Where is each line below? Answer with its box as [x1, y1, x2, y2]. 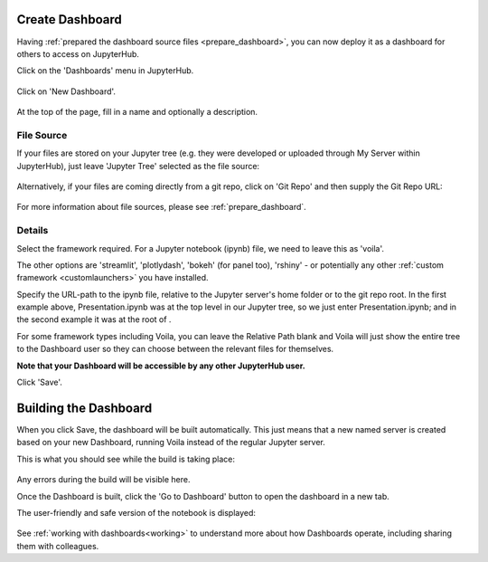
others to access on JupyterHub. [16, 48, 140, 59]
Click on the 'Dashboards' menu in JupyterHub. [16, 65, 194, 76]
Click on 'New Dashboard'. [16, 86, 117, 97]
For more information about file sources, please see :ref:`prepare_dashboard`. [16, 202, 306, 213]
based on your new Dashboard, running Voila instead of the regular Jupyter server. [16, 437, 325, 448]
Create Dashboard [16, 12, 122, 27]
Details [16, 224, 49, 237]
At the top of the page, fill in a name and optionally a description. [16, 107, 258, 118]
